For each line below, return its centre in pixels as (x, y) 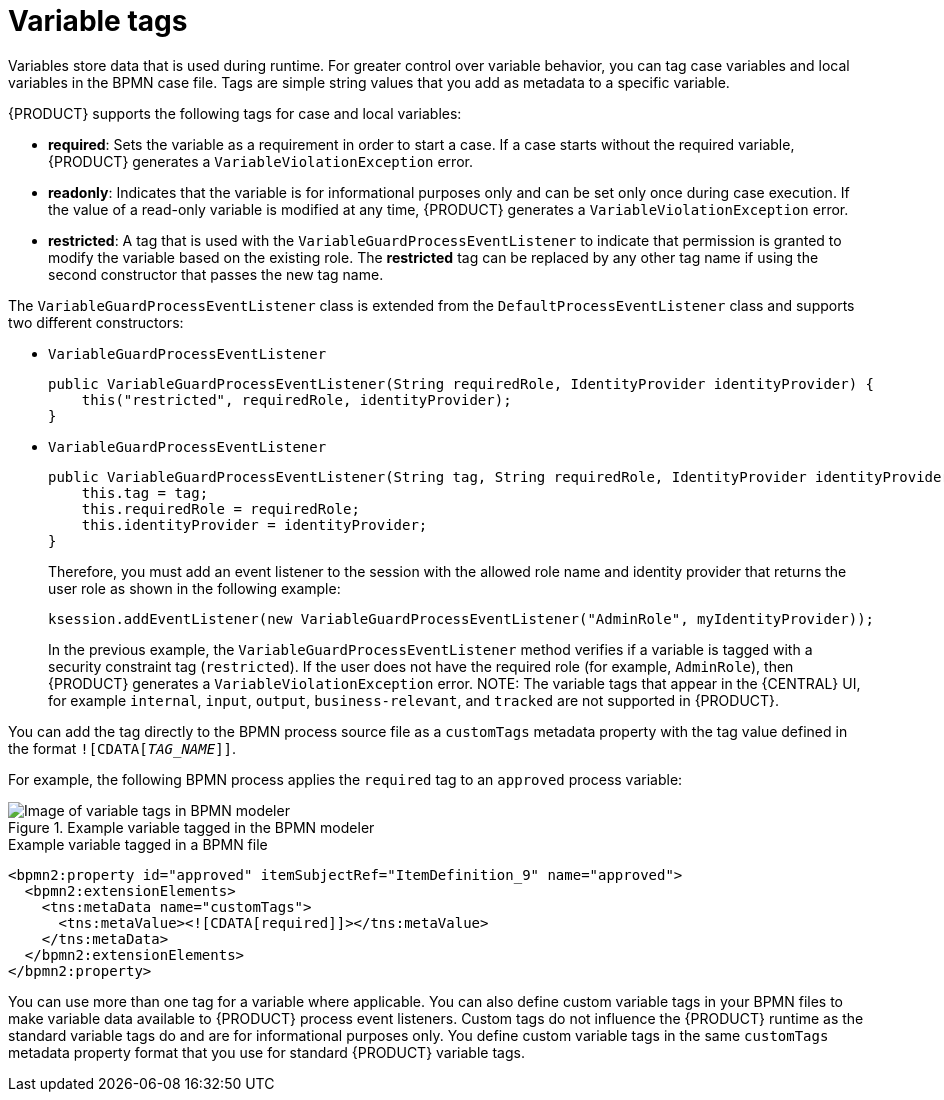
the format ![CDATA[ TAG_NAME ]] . (122, 748)
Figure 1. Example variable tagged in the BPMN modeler (191, 827)
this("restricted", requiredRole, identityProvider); (296, 399)
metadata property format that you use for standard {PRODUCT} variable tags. (266, 1052)
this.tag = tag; (145, 492)
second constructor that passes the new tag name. (216, 274)
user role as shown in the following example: (194, 588)
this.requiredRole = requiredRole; (220, 508)
